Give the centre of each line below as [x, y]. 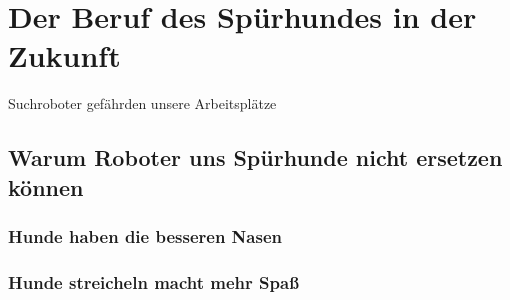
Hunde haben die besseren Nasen [145, 236]
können [46, 186]
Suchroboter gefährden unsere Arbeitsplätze [142, 103]
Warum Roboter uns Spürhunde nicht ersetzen [255, 157]
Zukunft [64, 55]
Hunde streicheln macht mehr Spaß [153, 281]
